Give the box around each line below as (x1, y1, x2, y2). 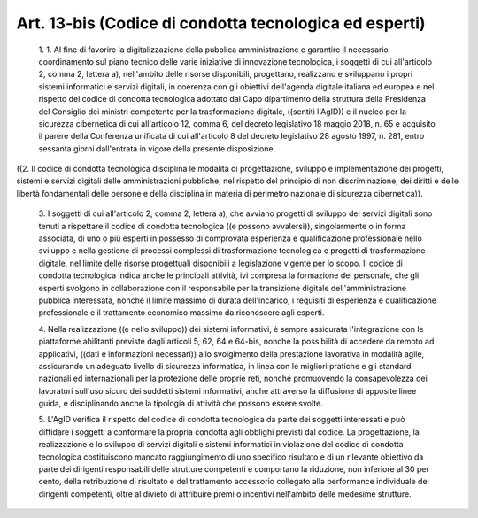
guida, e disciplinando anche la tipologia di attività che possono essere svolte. (38, 398, 323, 409)
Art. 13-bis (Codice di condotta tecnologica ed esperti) (16, 13, 426, 33)
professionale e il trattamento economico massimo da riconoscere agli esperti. (38, 307, 325, 318)
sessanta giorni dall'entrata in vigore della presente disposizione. (38, 143, 276, 154)
